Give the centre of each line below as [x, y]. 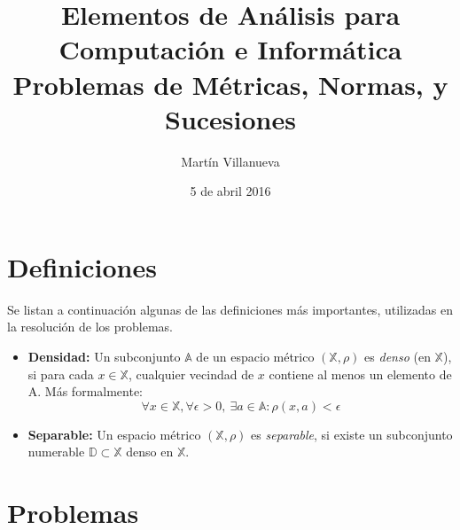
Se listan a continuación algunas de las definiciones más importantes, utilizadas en [230, 309]
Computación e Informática [230, 49]
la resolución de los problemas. [90, 327]
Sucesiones [230, 118]
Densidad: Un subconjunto [104, 356]
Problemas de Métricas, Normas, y [230, 84]
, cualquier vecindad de [191, 374]
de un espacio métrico [255, 356]
